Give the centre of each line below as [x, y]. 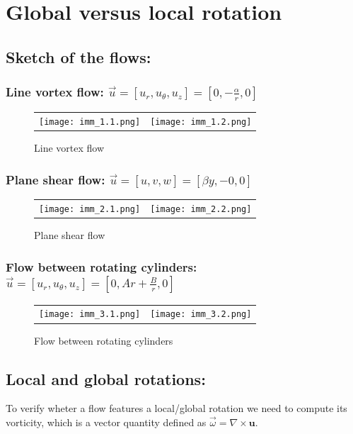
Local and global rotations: [106, 378]
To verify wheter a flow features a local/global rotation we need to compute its [176, 408]
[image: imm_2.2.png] [201, 209]
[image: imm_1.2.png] [201, 122]
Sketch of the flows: [79, 56]
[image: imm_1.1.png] [90, 122]
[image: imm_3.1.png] [90, 315]
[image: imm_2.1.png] [90, 209]
